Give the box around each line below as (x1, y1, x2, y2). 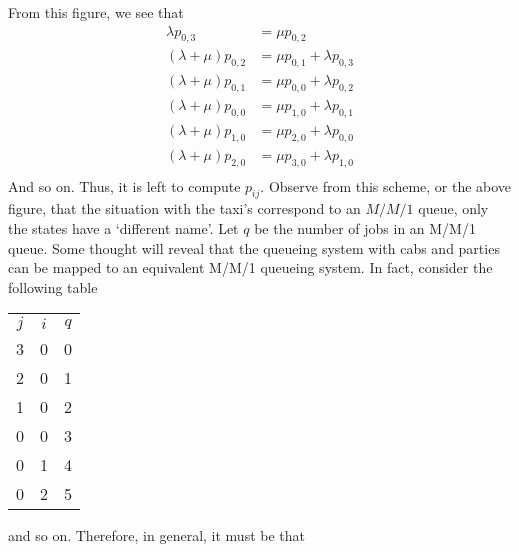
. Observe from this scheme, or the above (260, 175, 512, 196)
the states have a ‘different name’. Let (8, 217, 239, 238)
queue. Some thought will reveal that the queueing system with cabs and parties (8, 237, 500, 258)
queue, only (418, 198, 489, 219)
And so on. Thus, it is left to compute (8, 175, 241, 196)
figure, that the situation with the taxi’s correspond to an (8, 198, 361, 219)
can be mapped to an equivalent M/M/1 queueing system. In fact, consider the (8, 257, 493, 278)
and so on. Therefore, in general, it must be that (8, 525, 305, 546)
